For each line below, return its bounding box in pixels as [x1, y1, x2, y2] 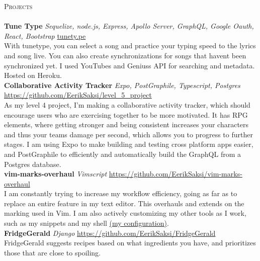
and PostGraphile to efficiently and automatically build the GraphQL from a [4, 148, 241, 159]
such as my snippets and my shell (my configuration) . [4, 218, 169, 228]
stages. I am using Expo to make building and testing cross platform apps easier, [4, 139, 253, 149]
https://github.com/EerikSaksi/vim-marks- [109, 168, 242, 179]
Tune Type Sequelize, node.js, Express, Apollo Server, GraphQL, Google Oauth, [4, 21, 254, 31]
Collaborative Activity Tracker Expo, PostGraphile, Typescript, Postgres [4, 79, 240, 90]
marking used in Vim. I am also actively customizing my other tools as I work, [4, 208, 246, 218]
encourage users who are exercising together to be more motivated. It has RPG [4, 109, 248, 120]
